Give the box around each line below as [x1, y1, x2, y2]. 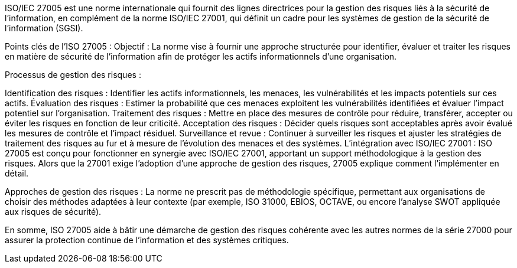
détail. [5, 168, 29, 178]
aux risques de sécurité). [5, 207, 102, 217]
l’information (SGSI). [5, 23, 83, 33]
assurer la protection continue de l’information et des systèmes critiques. [5, 235, 289, 245]
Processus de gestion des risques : [5, 70, 141, 80]
